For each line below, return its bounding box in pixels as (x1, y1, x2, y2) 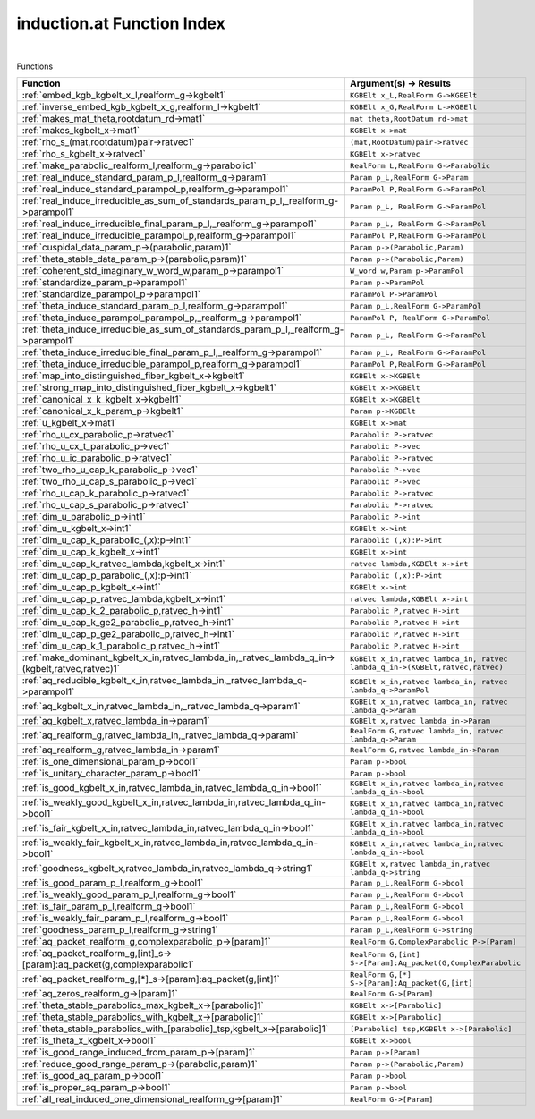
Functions (16, 61, 54, 72)
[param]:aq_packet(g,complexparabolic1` (21, 958, 195, 971)
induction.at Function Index (16, 13, 225, 33)
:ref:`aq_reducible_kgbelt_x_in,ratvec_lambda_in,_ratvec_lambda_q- (21, 674, 308, 687)
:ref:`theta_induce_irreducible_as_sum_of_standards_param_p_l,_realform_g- (21, 323, 344, 335)
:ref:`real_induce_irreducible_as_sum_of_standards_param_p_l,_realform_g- (21, 195, 339, 208)
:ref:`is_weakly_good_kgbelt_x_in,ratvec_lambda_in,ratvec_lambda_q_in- (21, 796, 327, 809)
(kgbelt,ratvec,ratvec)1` (21, 663, 121, 675)
